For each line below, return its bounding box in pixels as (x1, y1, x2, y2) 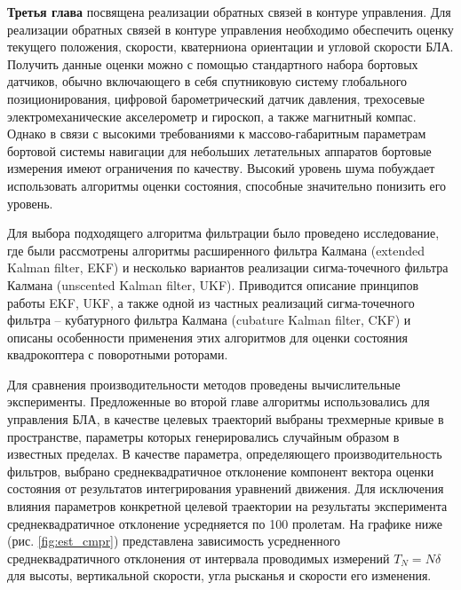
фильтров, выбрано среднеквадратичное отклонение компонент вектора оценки (7, 461, 434, 480)
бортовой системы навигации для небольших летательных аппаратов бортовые (7, 141, 432, 160)
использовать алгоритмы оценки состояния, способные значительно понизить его (7, 176, 447, 194)
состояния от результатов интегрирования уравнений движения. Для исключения (7, 479, 444, 498)
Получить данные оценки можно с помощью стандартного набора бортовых (7, 54, 418, 73)
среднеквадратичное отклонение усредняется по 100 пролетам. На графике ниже (7, 514, 442, 532)
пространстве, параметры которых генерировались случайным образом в (7, 427, 400, 445)
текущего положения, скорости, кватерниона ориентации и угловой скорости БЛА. (7, 37, 454, 56)
